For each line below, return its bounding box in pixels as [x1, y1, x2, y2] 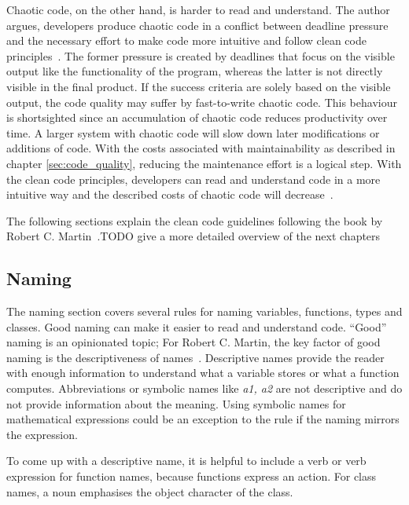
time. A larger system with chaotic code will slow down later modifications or [6, 124, 380, 141]
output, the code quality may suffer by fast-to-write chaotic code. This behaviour [6, 93, 397, 110]
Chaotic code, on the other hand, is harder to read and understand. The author [6, 2, 390, 17]
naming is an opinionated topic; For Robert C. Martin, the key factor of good [6, 334, 381, 350]
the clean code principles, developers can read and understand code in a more [6, 170, 381, 187]
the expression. [6, 426, 78, 442]
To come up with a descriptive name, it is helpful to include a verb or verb [6, 452, 367, 469]
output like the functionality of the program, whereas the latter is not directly [6, 63, 383, 79]
